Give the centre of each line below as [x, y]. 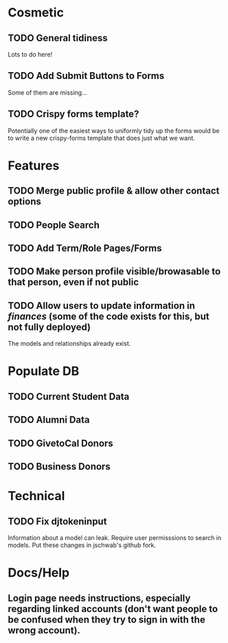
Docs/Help [39, 573]
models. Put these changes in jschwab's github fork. [82, 545]
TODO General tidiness [58, 38]
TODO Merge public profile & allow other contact [114, 191]
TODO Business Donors [59, 466]
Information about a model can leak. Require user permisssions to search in [115, 537]
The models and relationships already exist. [69, 344]
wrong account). [44, 630]
